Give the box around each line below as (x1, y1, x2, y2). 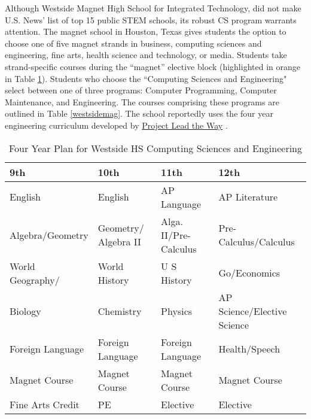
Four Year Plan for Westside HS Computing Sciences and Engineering (8, 141, 303, 155)
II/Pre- (161, 227, 191, 242)
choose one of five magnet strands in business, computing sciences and (5, 37, 262, 49)
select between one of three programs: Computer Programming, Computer (5, 84, 277, 96)
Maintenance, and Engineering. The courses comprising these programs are (5, 95, 279, 108)
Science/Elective (218, 303, 287, 318)
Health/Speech (218, 342, 280, 356)
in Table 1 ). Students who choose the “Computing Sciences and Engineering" (5, 72, 287, 84)
